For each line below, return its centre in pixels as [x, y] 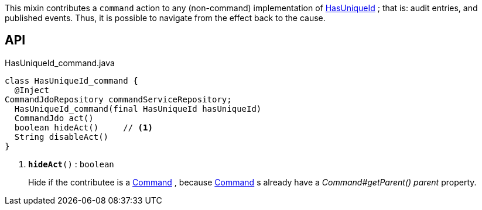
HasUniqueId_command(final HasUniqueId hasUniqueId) [138, 109]
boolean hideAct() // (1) [83, 127]
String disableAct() [61, 137]
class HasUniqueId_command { [71, 80]
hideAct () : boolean [71, 164]
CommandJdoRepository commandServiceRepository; [118, 99]
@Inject [32, 90]
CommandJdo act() [54, 118]
